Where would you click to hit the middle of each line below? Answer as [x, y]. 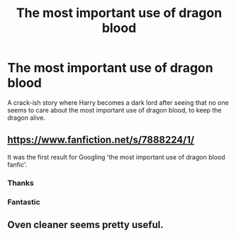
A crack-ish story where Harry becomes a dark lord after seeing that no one [118, 102]
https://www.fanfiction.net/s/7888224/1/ [101, 140]
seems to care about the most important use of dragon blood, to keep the [114, 110]
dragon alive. [27, 118]
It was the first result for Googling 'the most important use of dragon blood [116, 157]
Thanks [21, 183]
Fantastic [24, 202]
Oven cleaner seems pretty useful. [86, 225]
